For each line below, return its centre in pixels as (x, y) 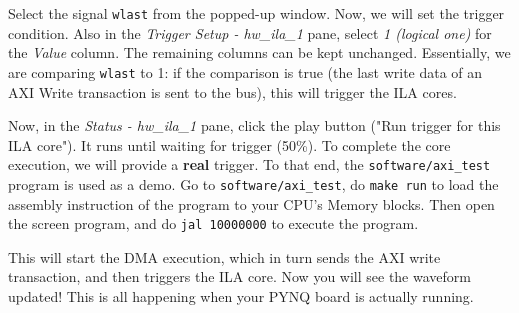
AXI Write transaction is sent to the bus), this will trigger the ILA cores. (232, 91)
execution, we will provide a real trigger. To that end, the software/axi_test (249, 164)
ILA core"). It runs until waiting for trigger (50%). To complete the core (229, 144)
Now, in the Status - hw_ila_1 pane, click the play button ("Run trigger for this (254, 125)
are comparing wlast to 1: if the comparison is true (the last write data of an (245, 71)
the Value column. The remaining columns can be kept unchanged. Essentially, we (259, 52)
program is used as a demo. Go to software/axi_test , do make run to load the (253, 183)
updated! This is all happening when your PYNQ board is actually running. (241, 296)
